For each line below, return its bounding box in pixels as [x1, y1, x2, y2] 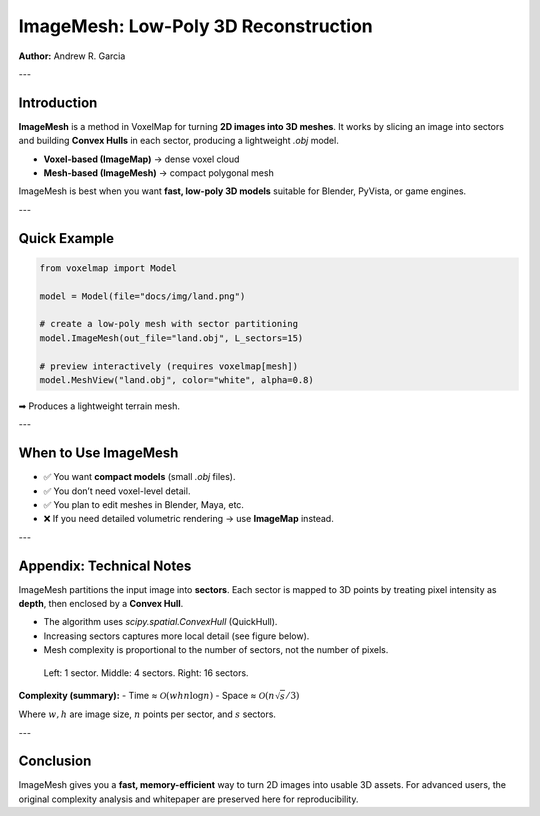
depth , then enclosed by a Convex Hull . [18, 598, 184, 610]
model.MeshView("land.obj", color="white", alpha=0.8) [39, 374, 314, 385]
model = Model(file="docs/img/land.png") [39, 290, 246, 302]
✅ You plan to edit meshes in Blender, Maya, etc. [43, 498, 245, 510]
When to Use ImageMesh [18, 445, 179, 462]
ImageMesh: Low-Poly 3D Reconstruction [18, 15, 374, 37]
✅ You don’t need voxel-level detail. [43, 485, 191, 497]
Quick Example [18, 230, 115, 247]
